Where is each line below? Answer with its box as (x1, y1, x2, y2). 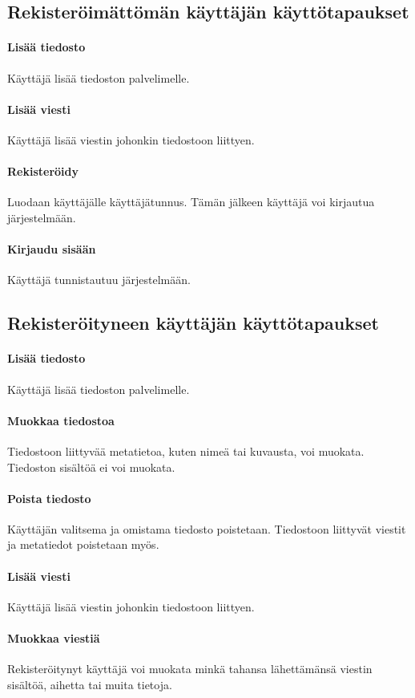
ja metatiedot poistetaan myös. (7, 536, 159, 553)
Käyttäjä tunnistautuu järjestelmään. (7, 271, 191, 288)
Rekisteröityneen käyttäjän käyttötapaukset (7, 310, 379, 335)
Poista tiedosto (7, 489, 91, 506)
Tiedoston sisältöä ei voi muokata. (7, 458, 175, 475)
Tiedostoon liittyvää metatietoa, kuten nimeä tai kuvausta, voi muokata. (7, 442, 365, 459)
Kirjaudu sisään (7, 241, 96, 258)
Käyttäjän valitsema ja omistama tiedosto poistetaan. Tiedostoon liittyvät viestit (7, 520, 406, 537)
